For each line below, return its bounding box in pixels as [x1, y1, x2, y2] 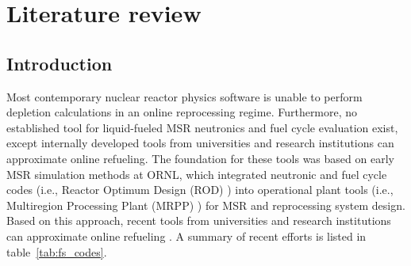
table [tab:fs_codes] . [6, 243, 107, 260]
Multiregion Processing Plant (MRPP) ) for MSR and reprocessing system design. [6, 196, 405, 213]
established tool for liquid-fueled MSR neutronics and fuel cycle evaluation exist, [6, 119, 398, 135]
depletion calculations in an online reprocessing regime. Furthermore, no [6, 104, 358, 120]
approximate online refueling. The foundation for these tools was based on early [6, 150, 394, 166]
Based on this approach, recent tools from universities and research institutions [6, 212, 391, 229]
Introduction [6, 51, 113, 75]
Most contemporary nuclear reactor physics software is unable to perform [6, 88, 363, 104]
